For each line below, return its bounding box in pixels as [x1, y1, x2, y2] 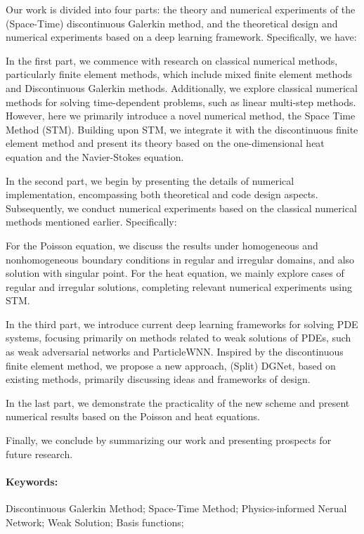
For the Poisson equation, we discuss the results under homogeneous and [6, 237, 318, 252]
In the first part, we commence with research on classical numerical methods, [6, 53, 338, 67]
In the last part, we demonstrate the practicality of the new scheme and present [6, 395, 350, 410]
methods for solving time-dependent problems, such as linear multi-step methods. [6, 94, 356, 109]
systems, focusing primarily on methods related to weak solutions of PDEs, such [6, 330, 351, 345]
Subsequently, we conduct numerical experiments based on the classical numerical [6, 200, 357, 215]
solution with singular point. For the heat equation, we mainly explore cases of [6, 266, 344, 280]
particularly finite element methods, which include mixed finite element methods [6, 67, 352, 82]
